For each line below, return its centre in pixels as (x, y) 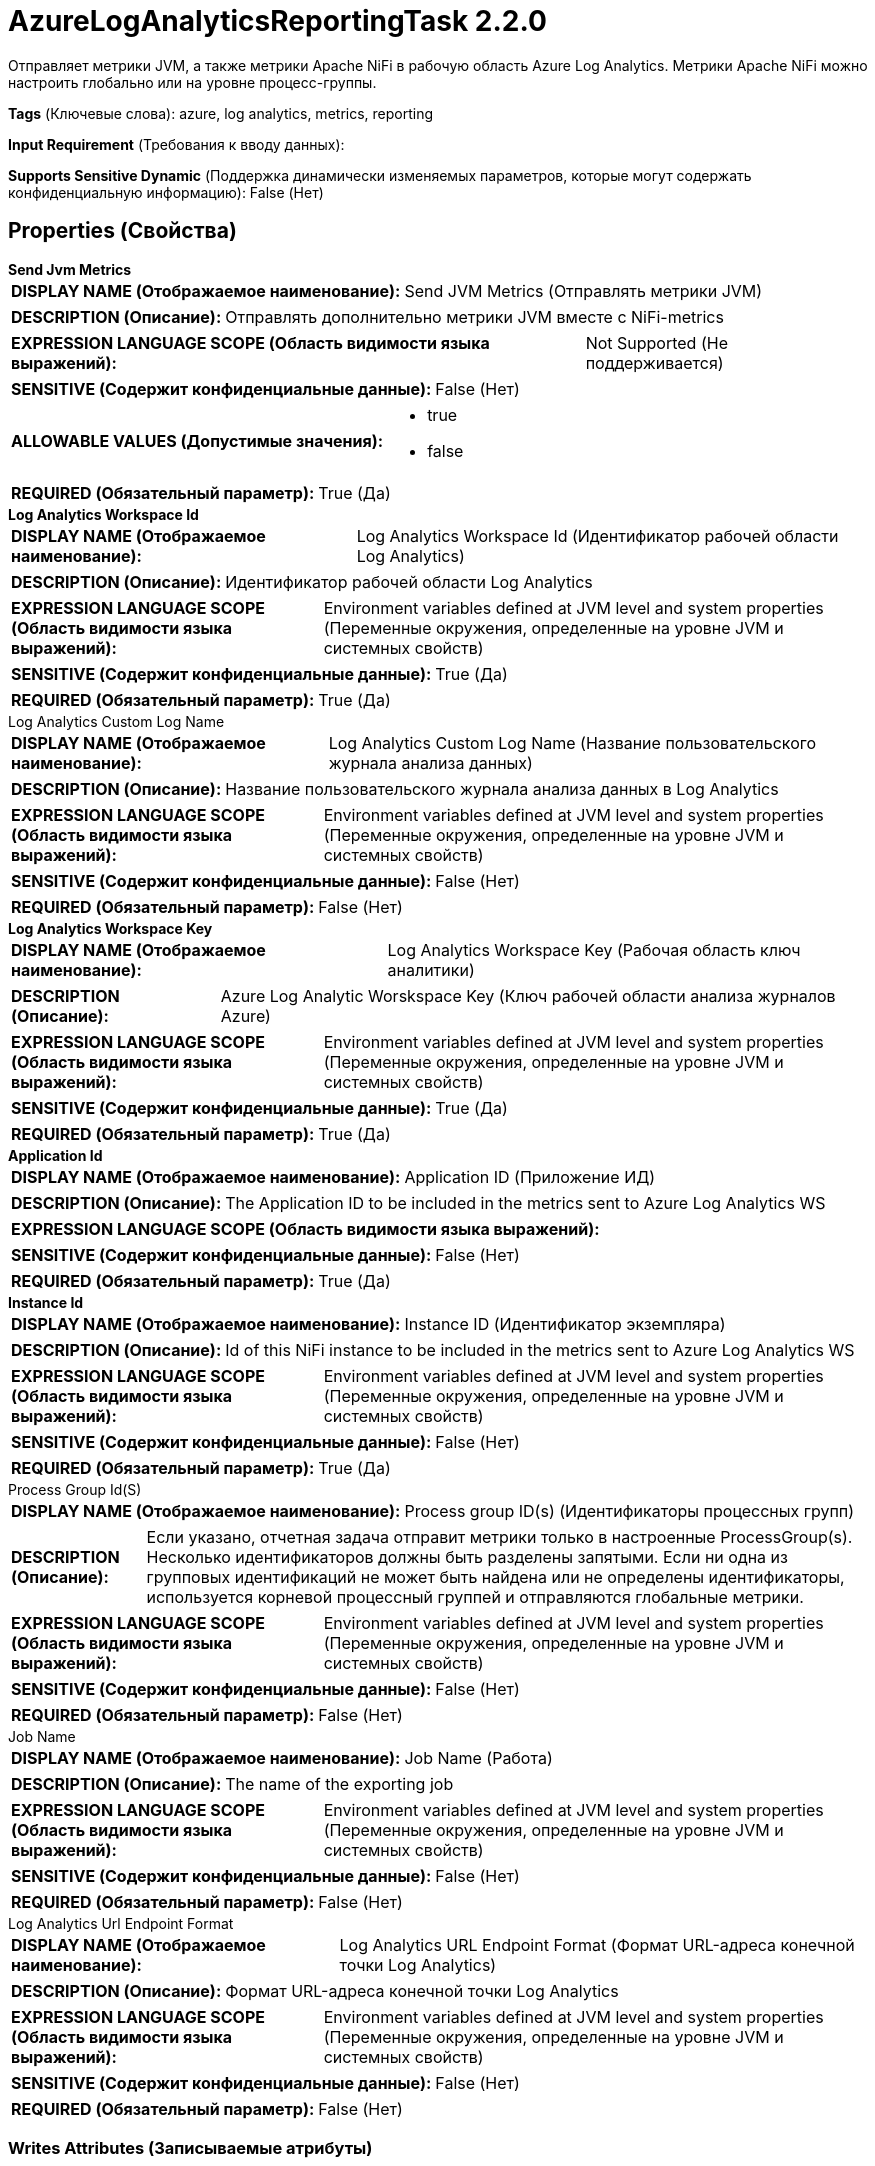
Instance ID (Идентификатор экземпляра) (565, 1323)
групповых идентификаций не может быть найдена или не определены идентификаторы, (495, 1576)
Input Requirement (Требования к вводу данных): (176, 144)
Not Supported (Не (656, 342)
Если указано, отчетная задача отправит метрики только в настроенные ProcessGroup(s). (499, 1536)
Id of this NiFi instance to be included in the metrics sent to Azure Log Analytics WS (540, 1349)
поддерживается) (654, 362)
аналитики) (431, 969)
